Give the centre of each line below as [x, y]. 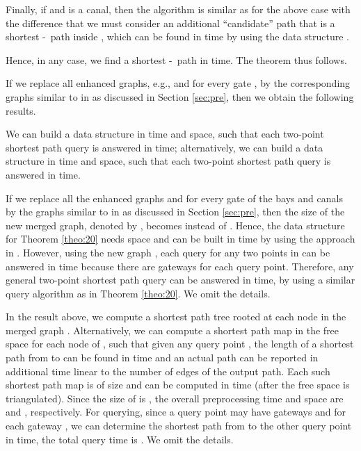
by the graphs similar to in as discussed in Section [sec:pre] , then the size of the [175, 212]
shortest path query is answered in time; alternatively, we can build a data [165, 147]
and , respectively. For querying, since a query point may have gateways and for [176, 412]
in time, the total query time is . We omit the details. [120, 439]
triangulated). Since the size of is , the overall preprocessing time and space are [175, 398]
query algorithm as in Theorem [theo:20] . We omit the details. [138, 293]
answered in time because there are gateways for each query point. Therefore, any [180, 266]
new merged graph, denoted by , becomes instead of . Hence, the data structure [175, 225]
